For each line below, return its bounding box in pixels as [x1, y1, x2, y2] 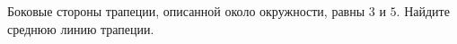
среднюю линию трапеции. [7, 19, 154, 38]
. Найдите [396, 2, 450, 20]
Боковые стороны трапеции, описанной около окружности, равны [7, 2, 365, 20]
